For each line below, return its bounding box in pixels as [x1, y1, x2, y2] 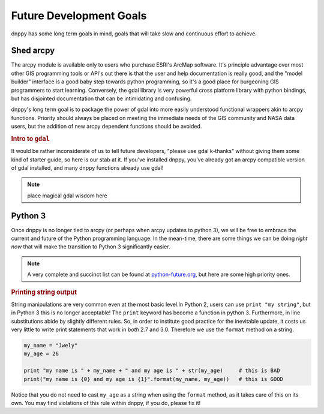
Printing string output [11, 288, 77, 296]
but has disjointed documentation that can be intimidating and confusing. [11, 95, 192, 102]
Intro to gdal [11, 134, 50, 143]
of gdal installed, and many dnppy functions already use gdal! [11, 164, 164, 172]
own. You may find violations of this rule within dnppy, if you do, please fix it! [11, 400, 201, 407]
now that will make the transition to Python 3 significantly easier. [11, 243, 170, 250]
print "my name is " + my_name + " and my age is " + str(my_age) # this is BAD [23, 367, 280, 374]
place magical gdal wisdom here [27, 192, 107, 199]
